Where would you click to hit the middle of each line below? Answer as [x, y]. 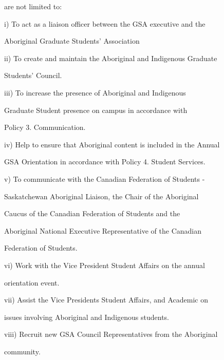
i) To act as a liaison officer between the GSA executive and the [105, 23]
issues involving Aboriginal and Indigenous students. [87, 317]
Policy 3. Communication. [45, 127]
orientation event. [32, 282]
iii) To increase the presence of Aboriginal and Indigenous [95, 92]
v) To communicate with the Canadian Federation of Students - [105, 178]
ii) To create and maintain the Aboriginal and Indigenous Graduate [111, 58]
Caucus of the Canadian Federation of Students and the [92, 213]
